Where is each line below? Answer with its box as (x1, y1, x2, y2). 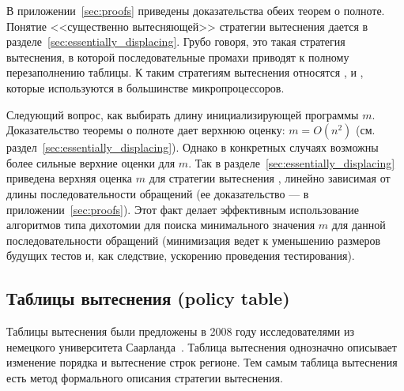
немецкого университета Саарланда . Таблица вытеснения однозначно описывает (6, 338, 397, 355)
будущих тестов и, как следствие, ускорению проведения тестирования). (6, 247, 355, 264)
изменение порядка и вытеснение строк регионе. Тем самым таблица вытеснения (6, 354, 398, 370)
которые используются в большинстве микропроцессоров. (6, 79, 285, 96)
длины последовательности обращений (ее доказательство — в (6, 185, 309, 201)
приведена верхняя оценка (6, 170, 133, 186)
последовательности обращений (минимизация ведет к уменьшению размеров (6, 231, 381, 248)
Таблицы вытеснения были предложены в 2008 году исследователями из (6, 323, 354, 340)
